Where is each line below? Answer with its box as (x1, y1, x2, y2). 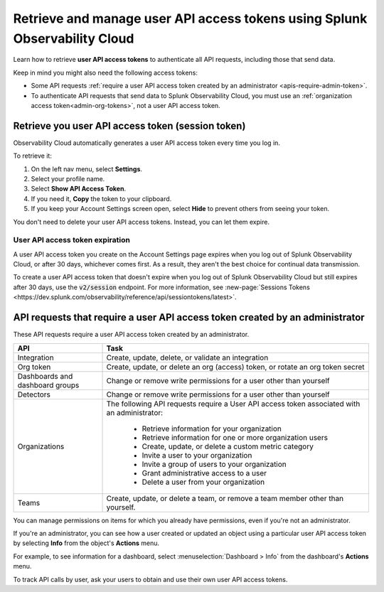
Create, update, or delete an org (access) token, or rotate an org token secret (106, 362, 365, 372)
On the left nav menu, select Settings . (31, 164, 142, 173)
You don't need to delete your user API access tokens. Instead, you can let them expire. (13, 217, 270, 226)
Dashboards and (17, 371, 73, 381)
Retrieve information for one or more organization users (142, 432, 329, 442)
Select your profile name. (31, 174, 105, 183)
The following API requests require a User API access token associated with (106, 399, 361, 409)
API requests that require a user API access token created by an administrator (13, 311, 366, 323)
